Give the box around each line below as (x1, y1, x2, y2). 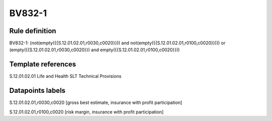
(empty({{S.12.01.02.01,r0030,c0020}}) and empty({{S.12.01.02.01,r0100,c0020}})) (9, 47, 180, 53)
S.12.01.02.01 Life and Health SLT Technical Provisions (9, 73, 122, 79)
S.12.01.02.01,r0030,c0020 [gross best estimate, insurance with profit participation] (9, 99, 182, 105)
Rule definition (9, 27, 56, 35)
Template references (9, 60, 77, 69)
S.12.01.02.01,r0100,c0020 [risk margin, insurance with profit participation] (9, 108, 164, 115)
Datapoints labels (9, 86, 65, 95)
